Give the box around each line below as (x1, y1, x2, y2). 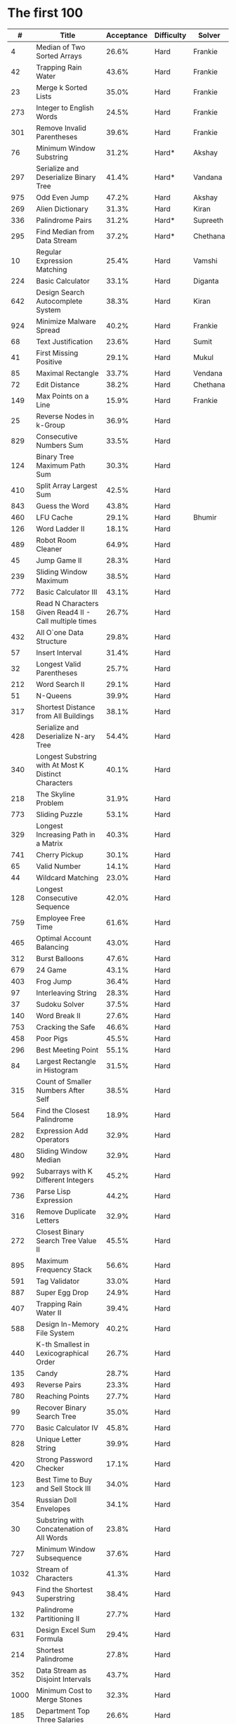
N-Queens (36, 690, 72, 700)
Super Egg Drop (36, 1287, 89, 1297)
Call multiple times (36, 616, 97, 626)
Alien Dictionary (36, 204, 89, 214)
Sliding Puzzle (36, 809, 83, 819)
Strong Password (36, 1454, 93, 1464)
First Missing (36, 348, 79, 358)
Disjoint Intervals (36, 1674, 91, 1684)
